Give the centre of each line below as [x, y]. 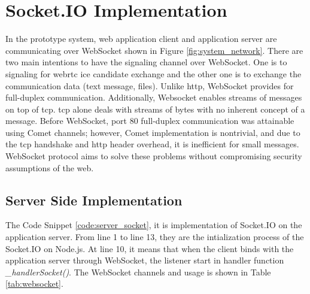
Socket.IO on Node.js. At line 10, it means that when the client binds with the [150, 248]
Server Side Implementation [94, 200]
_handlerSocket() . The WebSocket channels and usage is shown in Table [138, 272]
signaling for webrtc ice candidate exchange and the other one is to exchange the [154, 73]
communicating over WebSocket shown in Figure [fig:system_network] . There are [154, 50]
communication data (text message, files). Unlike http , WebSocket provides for [150, 85]
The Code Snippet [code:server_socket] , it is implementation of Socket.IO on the [154, 225]
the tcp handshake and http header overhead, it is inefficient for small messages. [152, 144]
